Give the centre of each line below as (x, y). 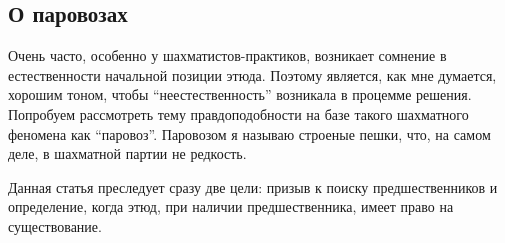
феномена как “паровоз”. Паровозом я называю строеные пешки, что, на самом (249, 133)
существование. (55, 225)
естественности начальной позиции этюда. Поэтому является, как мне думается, (252, 74)
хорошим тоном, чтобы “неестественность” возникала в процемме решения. (240, 94)
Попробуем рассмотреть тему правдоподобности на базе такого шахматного (238, 113)
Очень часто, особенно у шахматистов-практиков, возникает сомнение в (227, 55)
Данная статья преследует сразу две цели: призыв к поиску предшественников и (253, 186)
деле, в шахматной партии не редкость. (127, 153)
